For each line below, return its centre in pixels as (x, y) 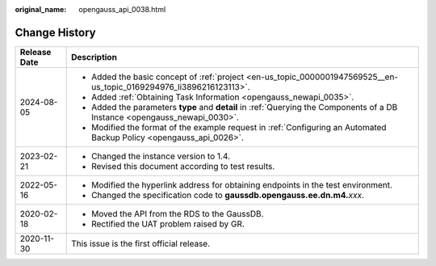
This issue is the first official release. (141, 243)
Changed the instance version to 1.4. (161, 156)
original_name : (41, 9)
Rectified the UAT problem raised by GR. (168, 224)
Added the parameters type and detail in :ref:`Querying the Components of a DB (245, 107)
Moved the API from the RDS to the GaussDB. (178, 213)
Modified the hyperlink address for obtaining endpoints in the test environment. (242, 184)
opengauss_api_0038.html (122, 9)
